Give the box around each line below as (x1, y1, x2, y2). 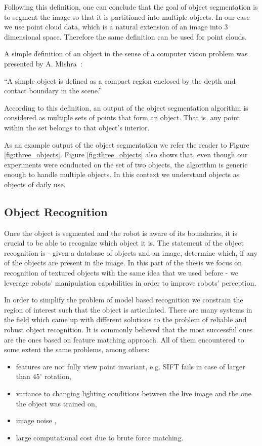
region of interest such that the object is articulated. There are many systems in (4, 304, 252, 315)
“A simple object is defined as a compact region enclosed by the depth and (4, 75, 236, 86)
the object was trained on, (16, 398, 97, 408)
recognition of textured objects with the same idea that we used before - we (4, 267, 239, 278)
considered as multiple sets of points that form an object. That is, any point (4, 112, 240, 123)
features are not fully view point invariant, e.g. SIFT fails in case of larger (16, 361, 245, 371)
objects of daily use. (4, 179, 66, 189)
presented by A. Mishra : (4, 58, 82, 68)
